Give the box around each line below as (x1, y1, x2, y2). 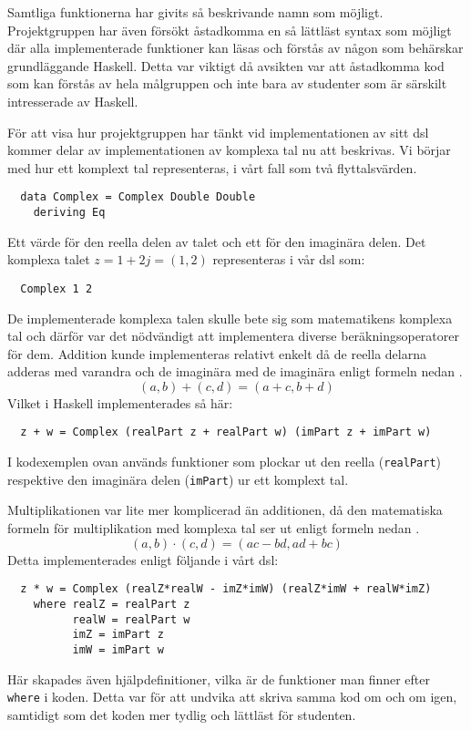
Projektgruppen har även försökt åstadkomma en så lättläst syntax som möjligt (7, 20, 452, 39)
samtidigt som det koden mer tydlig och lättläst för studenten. (7, 704, 356, 724)
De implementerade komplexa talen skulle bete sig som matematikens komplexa (7, 308, 453, 327)
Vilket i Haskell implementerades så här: (7, 393, 233, 412)
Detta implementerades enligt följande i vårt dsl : (7, 550, 279, 569)
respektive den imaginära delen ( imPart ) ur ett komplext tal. (7, 469, 349, 488)
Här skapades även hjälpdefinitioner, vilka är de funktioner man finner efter (7, 669, 431, 688)
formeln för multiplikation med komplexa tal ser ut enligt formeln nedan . (7, 519, 420, 538)
